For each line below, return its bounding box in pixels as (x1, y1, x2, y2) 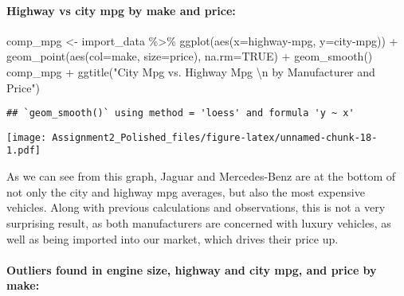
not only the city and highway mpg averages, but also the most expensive (6, 183, 365, 200)
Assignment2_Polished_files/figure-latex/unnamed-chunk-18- (52, 131, 378, 143)
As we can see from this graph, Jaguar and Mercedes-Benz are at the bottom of (6, 168, 396, 185)
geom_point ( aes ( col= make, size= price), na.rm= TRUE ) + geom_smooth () (6, 48, 373, 64)
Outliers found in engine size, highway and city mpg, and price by (6, 261, 377, 278)
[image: (6, 131, 47, 143)
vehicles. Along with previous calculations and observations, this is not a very (6, 199, 386, 216)
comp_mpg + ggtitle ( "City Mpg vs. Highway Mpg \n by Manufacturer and (6, 63, 375, 80)
